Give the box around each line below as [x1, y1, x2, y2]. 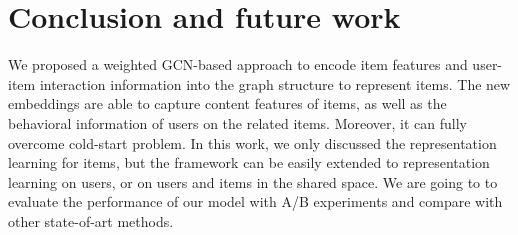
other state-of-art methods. [8, 210, 174, 231]
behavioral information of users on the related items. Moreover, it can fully [8, 112, 467, 133]
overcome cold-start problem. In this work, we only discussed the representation [8, 132, 497, 153]
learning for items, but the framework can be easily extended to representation [8, 152, 490, 173]
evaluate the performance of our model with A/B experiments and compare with [8, 191, 503, 212]
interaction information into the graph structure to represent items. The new [39, 73, 511, 94]
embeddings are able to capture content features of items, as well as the [8, 93, 447, 114]
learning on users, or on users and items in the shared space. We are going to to [8, 171, 498, 192]
